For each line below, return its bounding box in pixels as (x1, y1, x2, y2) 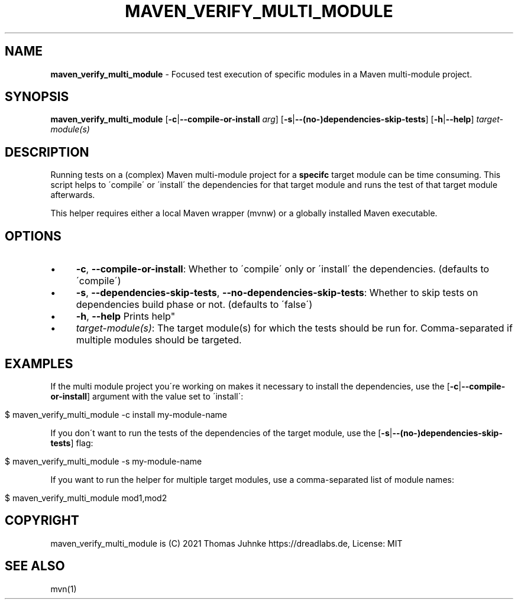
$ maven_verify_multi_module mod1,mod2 (5, 492, 167, 503)
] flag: (70, 437, 93, 448)
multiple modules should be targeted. (76, 334, 242, 346)
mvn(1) (50, 583, 77, 594)
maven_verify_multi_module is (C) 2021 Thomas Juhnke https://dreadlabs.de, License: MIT (50, 538, 403, 548)
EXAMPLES (5, 356, 73, 371)
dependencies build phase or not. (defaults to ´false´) (76, 298, 313, 311)
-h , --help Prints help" (76, 310, 176, 323)
